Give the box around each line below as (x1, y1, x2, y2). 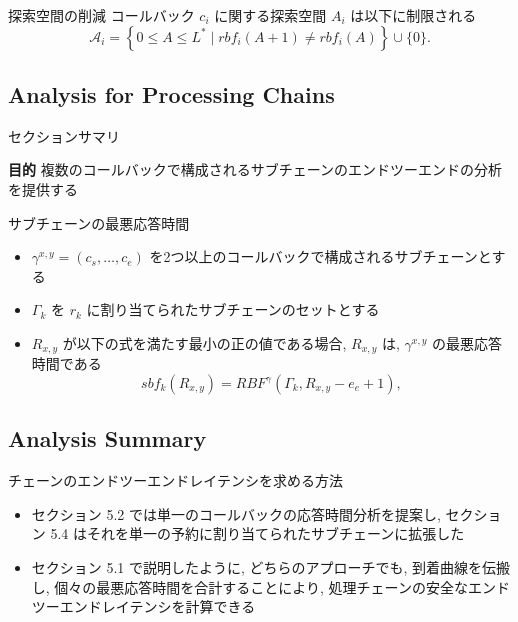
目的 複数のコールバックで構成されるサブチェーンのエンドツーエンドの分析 (8, 159, 502, 180)
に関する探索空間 (214, 5, 327, 25)
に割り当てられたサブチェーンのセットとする (86, 299, 380, 320)
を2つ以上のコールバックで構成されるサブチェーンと (149, 246, 492, 267)
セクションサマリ (8, 125, 120, 146)
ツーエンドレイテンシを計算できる (31, 596, 256, 617)
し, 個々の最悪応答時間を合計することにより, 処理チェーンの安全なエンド (31, 576, 510, 597)
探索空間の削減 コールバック (8, 5, 195, 25)
